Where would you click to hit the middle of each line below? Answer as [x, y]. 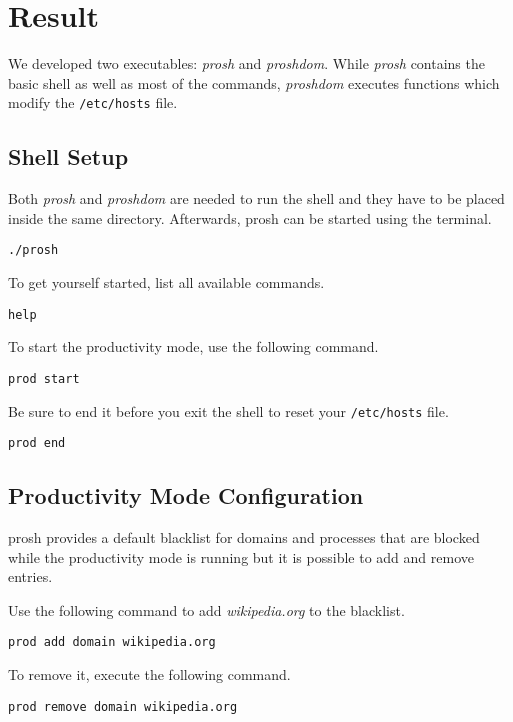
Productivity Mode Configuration [186, 495]
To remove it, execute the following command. [149, 674]
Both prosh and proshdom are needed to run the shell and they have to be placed [256, 198]
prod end [37, 443]
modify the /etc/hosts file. [93, 102]
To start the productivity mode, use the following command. [193, 346]
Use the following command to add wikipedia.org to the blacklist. [206, 609]
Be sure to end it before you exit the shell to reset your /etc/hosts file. [228, 410]
